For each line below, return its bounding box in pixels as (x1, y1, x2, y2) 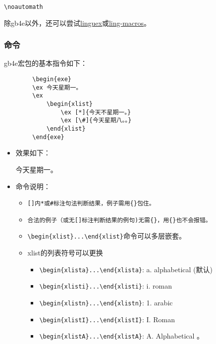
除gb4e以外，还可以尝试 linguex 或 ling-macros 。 (4, 17, 151, 28)
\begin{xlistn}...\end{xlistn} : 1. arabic (39, 297, 173, 307)
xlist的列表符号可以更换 (27, 247, 103, 258)
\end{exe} (32, 133, 64, 141)
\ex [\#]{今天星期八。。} (60, 117, 132, 124)
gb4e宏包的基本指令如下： (4, 58, 87, 68)
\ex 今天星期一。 (32, 84, 82, 91)
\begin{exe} (32, 76, 72, 83)
